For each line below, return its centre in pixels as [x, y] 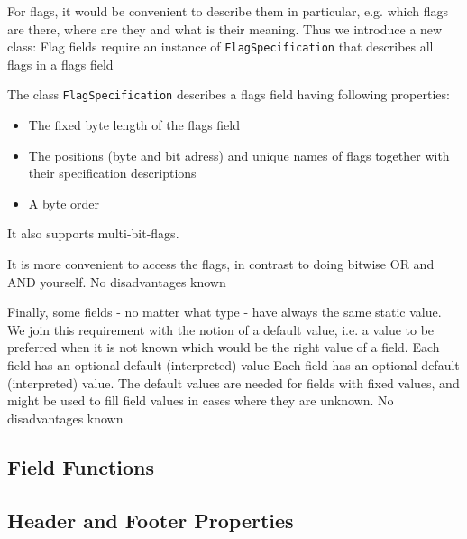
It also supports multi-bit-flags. [93, 233]
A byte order [64, 203]
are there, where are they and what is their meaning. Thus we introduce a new [225, 28]
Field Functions [81, 466]
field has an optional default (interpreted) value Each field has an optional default [233, 365]
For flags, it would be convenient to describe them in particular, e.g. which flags [228, 11]
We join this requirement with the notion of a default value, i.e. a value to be [221, 329]
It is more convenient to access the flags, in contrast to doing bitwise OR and [221, 264]
